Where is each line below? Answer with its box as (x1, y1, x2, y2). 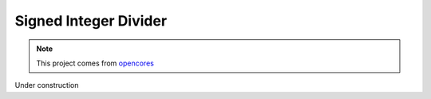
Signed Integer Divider (14, 12, 168, 30)
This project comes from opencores (36, 58, 155, 68)
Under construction (14, 81, 79, 90)
